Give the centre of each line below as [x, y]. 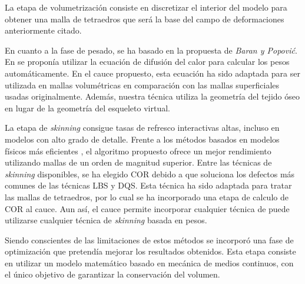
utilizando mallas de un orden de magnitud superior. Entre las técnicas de [138, 162]
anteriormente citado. [43, 30]
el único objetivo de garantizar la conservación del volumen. [112, 274]
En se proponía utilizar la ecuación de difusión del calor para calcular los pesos [147, 62]
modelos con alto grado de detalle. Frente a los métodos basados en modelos [142, 139]
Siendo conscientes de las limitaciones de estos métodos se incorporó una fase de [149, 240]
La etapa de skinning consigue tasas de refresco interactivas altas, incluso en [142, 128]
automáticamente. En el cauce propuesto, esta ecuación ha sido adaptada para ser [152, 73]
